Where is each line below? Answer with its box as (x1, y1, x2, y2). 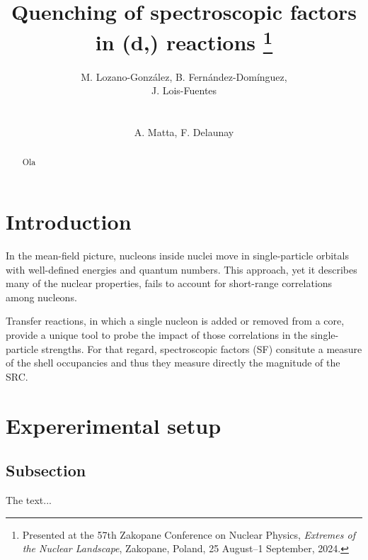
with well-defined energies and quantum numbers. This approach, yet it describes (6, 262, 357, 276)
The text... (6, 492, 52, 507)
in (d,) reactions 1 (95, 25, 273, 57)
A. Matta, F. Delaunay (134, 125, 234, 140)
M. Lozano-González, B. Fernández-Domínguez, (81, 69, 287, 84)
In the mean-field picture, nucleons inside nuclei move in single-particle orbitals (6, 248, 349, 262)
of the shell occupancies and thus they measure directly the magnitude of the (6, 355, 340, 370)
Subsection (6, 459, 86, 481)
